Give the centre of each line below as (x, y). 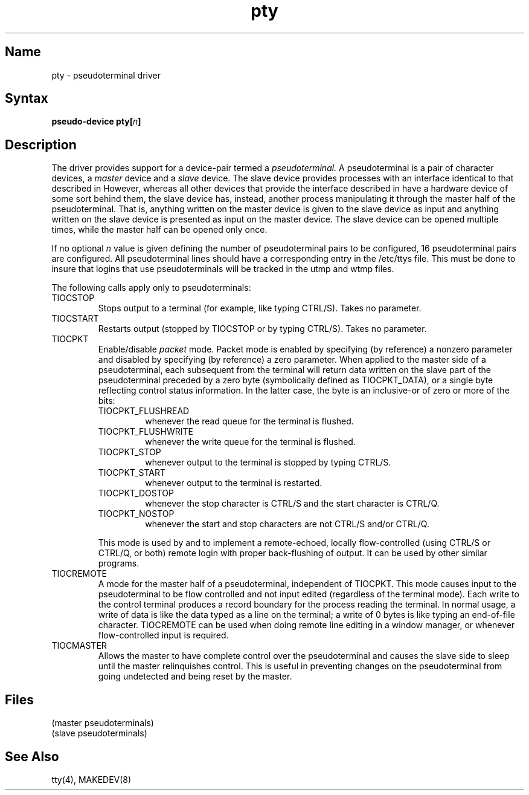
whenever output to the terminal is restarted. (234, 483)
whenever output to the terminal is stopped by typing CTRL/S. (268, 462)
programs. (119, 563)
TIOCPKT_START (132, 473)
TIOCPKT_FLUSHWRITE (146, 432)
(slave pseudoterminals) (99, 733)
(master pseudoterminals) (103, 723)
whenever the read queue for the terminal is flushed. (249, 421)
